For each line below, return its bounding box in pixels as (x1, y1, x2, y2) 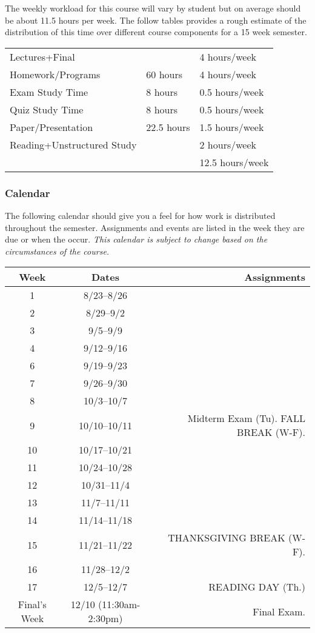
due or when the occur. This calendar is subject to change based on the (5, 233, 268, 246)
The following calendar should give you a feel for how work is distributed (5, 209, 276, 221)
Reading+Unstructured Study (10, 137, 137, 152)
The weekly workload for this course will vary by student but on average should (5, 2, 301, 14)
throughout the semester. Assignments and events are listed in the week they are (5, 221, 305, 233)
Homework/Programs (10, 67, 101, 81)
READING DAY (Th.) (208, 580, 305, 594)
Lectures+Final (10, 49, 75, 64)
